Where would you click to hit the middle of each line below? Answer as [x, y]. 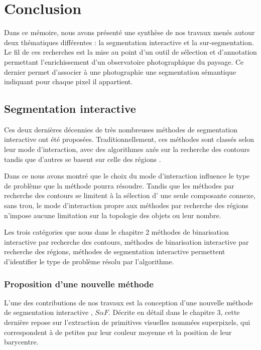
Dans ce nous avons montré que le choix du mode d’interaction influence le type [127, 176]
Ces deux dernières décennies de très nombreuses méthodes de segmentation [121, 129]
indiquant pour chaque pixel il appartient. [69, 81]
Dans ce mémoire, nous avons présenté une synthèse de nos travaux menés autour [129, 32]
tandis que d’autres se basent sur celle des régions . [83, 159]
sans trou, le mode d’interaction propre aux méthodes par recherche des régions [126, 205]
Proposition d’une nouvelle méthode [79, 284]
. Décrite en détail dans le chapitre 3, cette [174, 312]
